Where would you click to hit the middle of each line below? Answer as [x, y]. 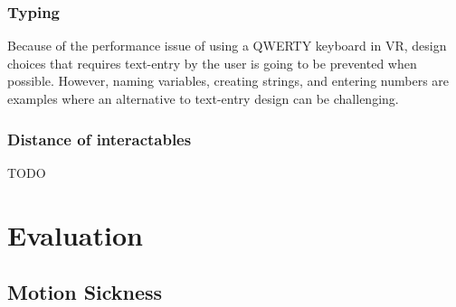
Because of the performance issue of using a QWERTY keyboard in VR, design [227, 46]
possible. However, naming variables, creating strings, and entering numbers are [228, 81]
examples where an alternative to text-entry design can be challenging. [203, 98]
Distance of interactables [100, 139]
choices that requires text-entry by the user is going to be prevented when [212, 63]
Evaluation [75, 234]
